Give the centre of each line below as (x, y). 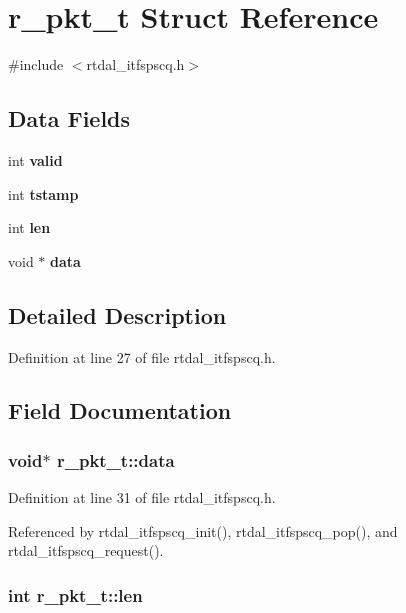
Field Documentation (120, 410)
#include (36, 64)
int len (29, 227)
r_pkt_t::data (115, 459)
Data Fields (69, 118)
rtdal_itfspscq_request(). (86, 550)
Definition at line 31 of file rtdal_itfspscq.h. (142, 497)
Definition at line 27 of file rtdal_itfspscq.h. (142, 356)
